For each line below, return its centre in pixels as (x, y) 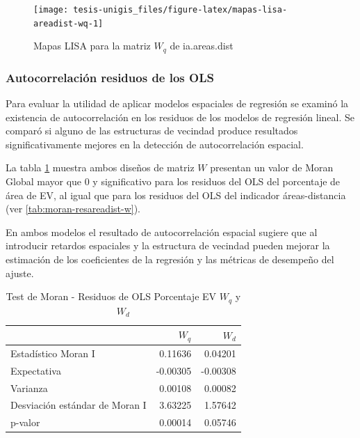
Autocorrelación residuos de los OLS (110, 77)
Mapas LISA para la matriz (92, 46)
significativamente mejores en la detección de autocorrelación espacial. (155, 144)
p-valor (25, 422)
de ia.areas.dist (202, 46)
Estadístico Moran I (53, 353)
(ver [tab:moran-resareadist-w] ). (73, 209)
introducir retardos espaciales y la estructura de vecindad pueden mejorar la (168, 245)
